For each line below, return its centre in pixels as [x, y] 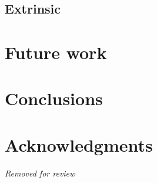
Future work [56, 52]
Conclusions [54, 98]
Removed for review [40, 173]
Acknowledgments [79, 144]
